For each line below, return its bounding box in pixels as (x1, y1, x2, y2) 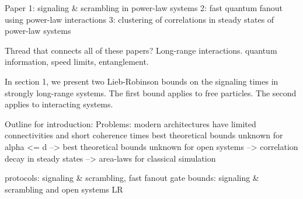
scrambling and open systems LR (5, 183, 123, 195)
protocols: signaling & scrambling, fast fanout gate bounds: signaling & (5, 172, 259, 184)
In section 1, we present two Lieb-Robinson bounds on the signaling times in (5, 75, 278, 87)
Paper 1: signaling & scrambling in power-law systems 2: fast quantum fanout (5, 2, 283, 13)
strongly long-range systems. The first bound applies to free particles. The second (5, 86, 297, 99)
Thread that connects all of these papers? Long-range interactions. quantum (5, 44, 277, 56)
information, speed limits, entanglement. (5, 55, 149, 68)
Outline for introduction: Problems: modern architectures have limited (5, 117, 256, 130)
